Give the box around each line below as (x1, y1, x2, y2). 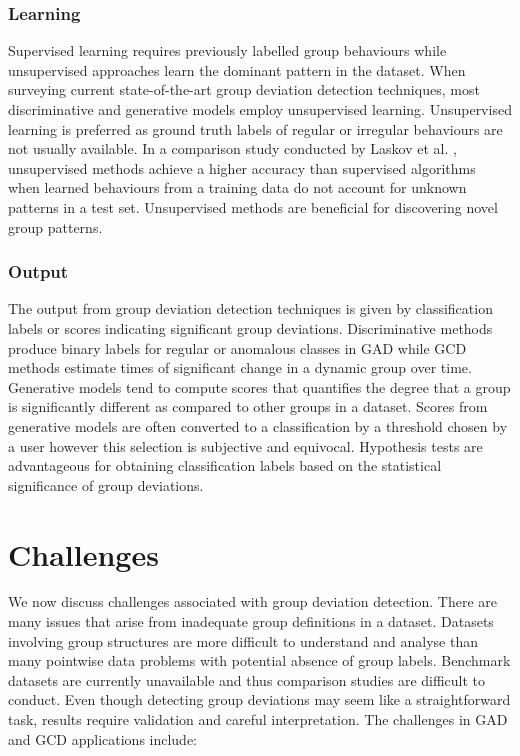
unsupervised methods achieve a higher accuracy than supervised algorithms (8, 157, 476, 178)
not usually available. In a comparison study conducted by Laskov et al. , (8, 138, 457, 159)
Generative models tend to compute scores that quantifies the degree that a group (8, 376, 511, 397)
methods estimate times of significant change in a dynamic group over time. (8, 357, 472, 378)
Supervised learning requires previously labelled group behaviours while (8, 40, 447, 61)
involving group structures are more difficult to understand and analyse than (8, 630, 478, 651)
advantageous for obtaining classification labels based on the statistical (8, 455, 442, 476)
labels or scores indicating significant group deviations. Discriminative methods (8, 317, 493, 338)
